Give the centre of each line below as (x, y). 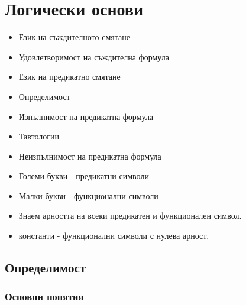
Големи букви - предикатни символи (84, 176)
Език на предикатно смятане (69, 77)
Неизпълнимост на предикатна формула (90, 156)
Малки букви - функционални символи (88, 195)
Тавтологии (39, 136)
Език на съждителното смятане (74, 37)
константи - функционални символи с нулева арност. (114, 236)
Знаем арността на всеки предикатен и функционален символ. (130, 215)
